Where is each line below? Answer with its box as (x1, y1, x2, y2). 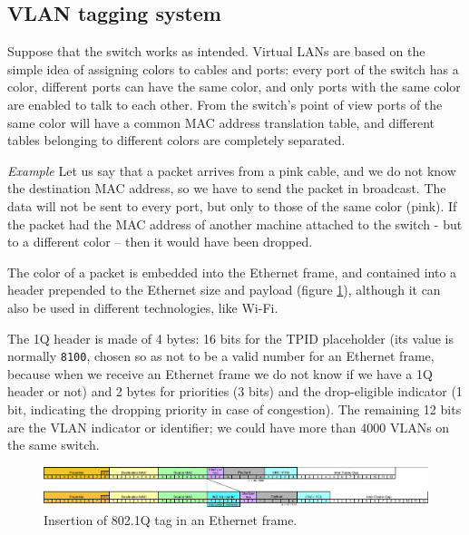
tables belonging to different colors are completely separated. (7, 131, 346, 150)
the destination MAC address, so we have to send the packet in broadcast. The (7, 179, 446, 198)
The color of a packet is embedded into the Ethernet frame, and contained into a (7, 262, 457, 281)
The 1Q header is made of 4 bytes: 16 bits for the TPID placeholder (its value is (7, 328, 454, 347)
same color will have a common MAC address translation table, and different (7, 112, 435, 131)
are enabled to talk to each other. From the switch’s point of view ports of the (7, 94, 443, 113)
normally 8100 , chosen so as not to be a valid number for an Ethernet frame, (7, 346, 435, 365)
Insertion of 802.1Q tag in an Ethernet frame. (44, 511, 298, 530)
